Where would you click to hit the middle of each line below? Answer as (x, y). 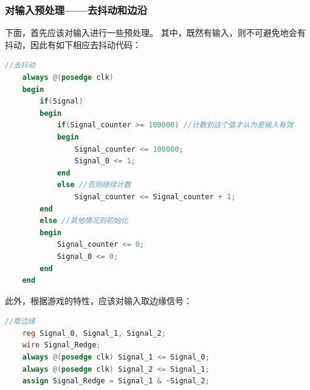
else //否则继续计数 (94, 185)
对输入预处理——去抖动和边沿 (76, 9)
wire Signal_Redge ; (61, 345)
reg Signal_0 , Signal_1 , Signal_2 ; (94, 333)
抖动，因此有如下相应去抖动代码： (73, 44)
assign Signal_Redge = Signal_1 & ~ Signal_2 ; (116, 381)
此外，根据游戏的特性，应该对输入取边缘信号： (98, 300)
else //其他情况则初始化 (84, 221)
